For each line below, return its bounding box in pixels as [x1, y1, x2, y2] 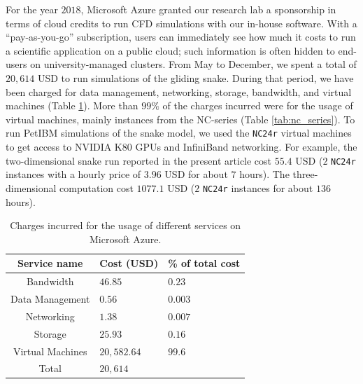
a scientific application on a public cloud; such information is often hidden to [6, 43, 335, 57]
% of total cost [168, 256, 241, 270]
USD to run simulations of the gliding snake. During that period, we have [37, 70, 354, 85]
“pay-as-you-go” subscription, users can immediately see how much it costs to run [6, 29, 356, 44]
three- [292, 167, 318, 181]
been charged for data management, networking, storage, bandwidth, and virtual [6, 84, 352, 99]
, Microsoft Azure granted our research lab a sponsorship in [80, 2, 336, 16]
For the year [6, 2, 58, 16]
